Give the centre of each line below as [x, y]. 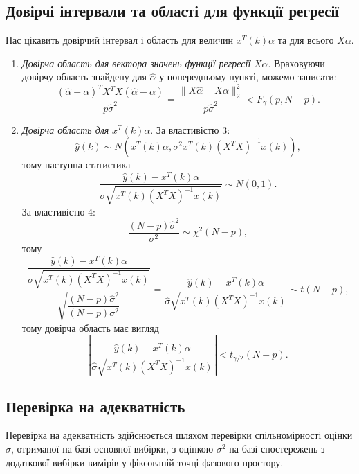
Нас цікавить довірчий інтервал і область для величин [120, 40]
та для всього [306, 40]
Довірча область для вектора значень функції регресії [136, 63]
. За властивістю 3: [190, 129]
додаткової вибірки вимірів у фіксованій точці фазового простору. [145, 462]
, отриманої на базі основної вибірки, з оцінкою [112, 449]
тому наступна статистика [76, 165]
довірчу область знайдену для [84, 77]
